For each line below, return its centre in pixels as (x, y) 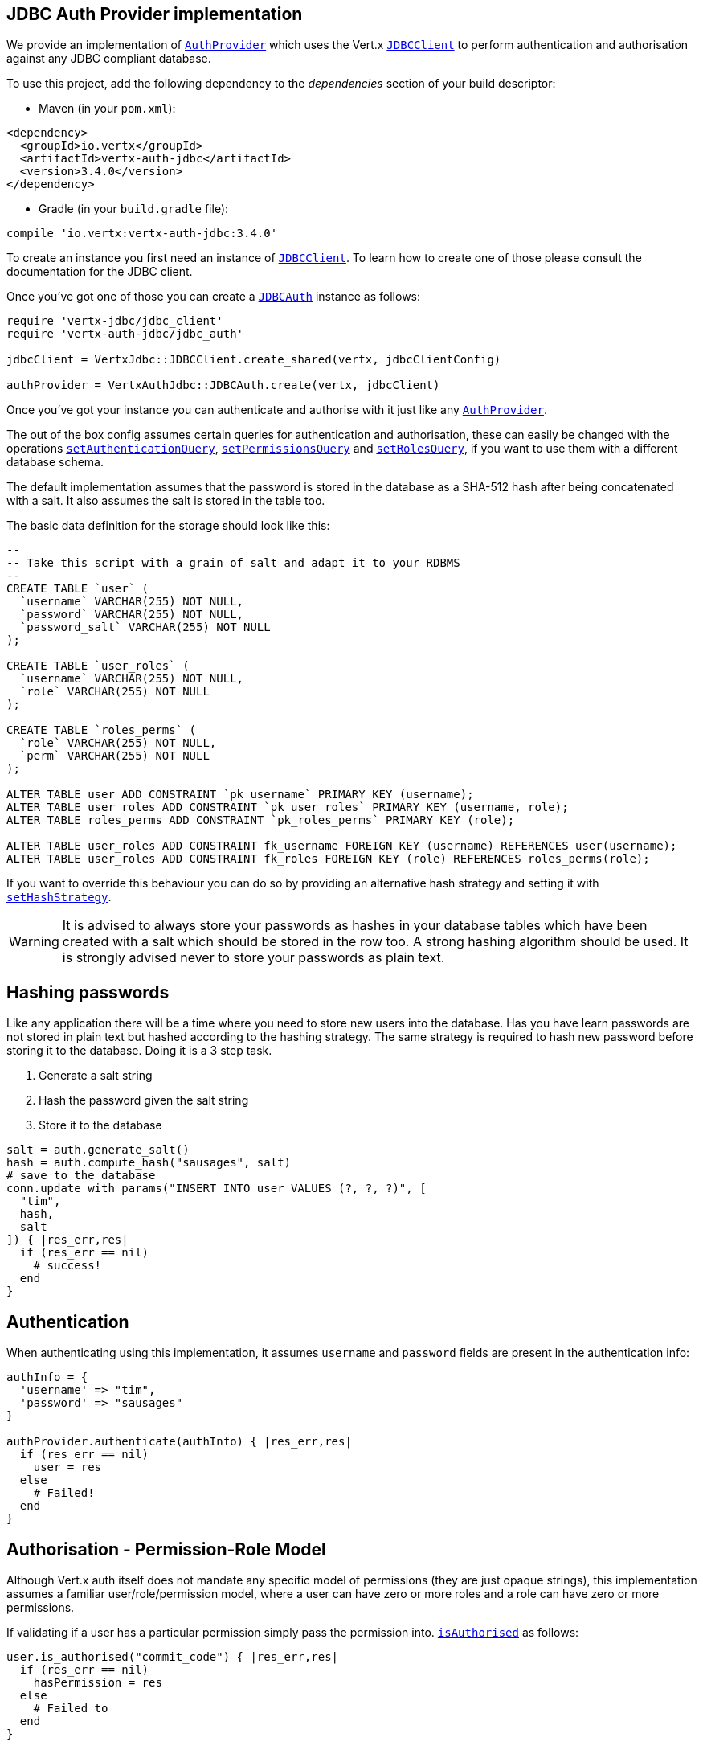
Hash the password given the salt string (144, 1100)
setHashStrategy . (59, 897)
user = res (67, 1467)
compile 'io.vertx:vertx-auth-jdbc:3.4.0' (142, 234)
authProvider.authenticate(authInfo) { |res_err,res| (179, 1442)
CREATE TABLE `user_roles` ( (98, 666)
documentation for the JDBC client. (100, 272)
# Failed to (71, 1708)
